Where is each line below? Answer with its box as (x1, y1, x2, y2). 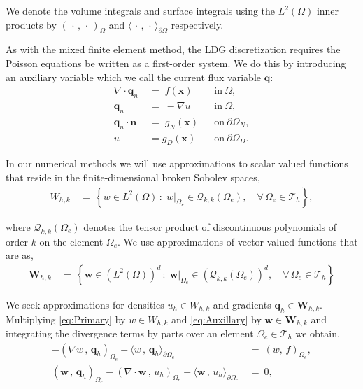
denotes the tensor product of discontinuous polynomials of (83, 219, 336, 234)
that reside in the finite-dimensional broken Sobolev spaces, (6, 170, 260, 185)
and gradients (213, 297, 271, 311)
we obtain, (295, 325, 340, 340)
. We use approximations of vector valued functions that (118, 234, 358, 248)
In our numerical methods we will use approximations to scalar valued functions (6, 156, 348, 171)
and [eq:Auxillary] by (171, 311, 262, 326)
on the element (39, 234, 104, 248)
